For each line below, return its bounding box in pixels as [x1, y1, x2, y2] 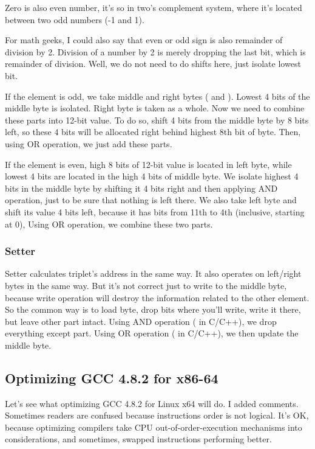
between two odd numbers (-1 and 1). [5, 13, 144, 26]
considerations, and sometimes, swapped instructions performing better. [5, 433, 272, 445]
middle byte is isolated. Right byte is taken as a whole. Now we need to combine [5, 102, 305, 114]
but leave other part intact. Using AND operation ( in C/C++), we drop [5, 315, 277, 327]
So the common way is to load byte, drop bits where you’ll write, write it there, [5, 303, 301, 316]
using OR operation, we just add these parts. [5, 137, 172, 150]
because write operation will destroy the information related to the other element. [5, 291, 310, 304]
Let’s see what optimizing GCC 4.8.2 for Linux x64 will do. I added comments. [5, 397, 299, 409]
